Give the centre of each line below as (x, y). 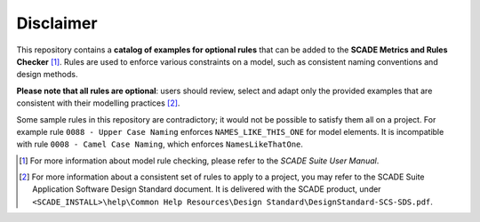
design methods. (47, 75)
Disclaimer (57, 23)
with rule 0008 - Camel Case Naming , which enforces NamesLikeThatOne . (160, 144)
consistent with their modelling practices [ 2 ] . (98, 103)
